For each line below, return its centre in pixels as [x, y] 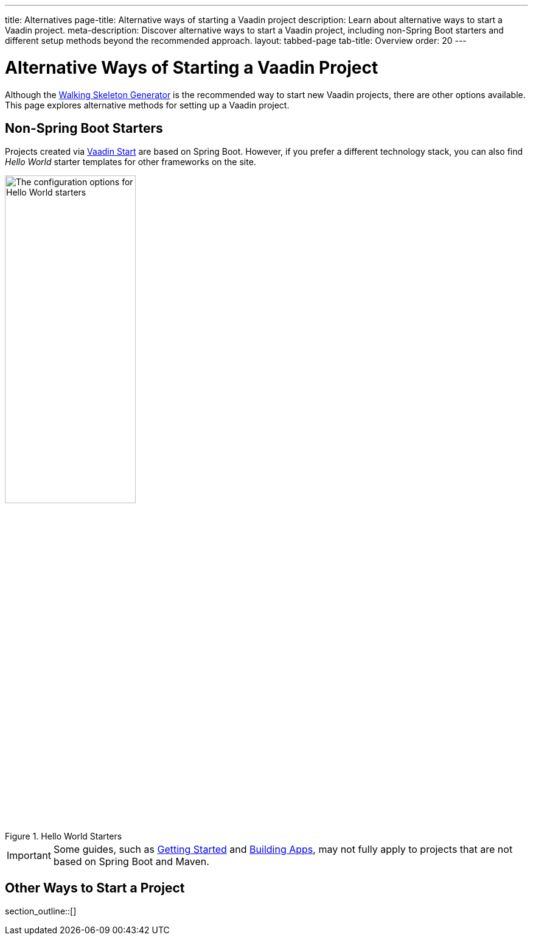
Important [29, 856]
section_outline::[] [41, 911]
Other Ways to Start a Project [95, 888]
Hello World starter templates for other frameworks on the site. [131, 162]
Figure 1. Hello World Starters [64, 836]
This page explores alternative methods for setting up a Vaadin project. [147, 105]
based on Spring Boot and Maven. [131, 862]
